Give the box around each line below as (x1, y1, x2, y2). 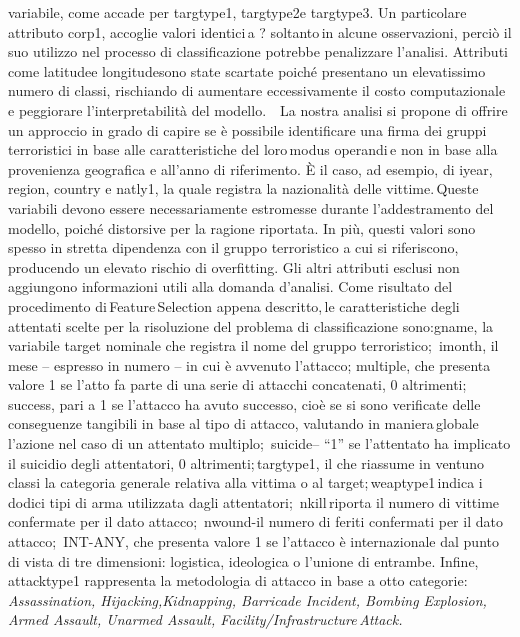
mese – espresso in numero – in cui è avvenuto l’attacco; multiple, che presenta (8, 354, 491, 375)
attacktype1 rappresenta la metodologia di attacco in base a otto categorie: (8, 570, 468, 591)
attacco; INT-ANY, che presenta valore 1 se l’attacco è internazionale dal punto (8, 531, 499, 552)
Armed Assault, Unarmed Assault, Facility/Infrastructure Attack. (8, 609, 403, 630)
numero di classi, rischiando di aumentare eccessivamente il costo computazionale (8, 80, 506, 101)
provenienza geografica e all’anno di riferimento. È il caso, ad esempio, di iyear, (8, 158, 493, 179)
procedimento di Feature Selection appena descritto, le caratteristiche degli (8, 295, 460, 316)
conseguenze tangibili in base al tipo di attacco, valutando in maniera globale (8, 413, 479, 434)
